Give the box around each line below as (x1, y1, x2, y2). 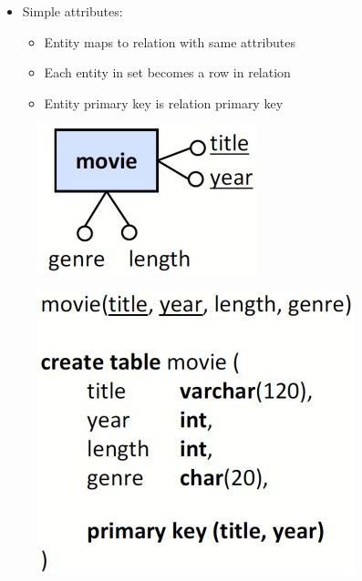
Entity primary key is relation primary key (44, 93, 284, 112)
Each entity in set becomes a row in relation (44, 63, 291, 82)
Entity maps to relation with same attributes (44, 32, 296, 51)
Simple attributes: (22, 2, 123, 20)
